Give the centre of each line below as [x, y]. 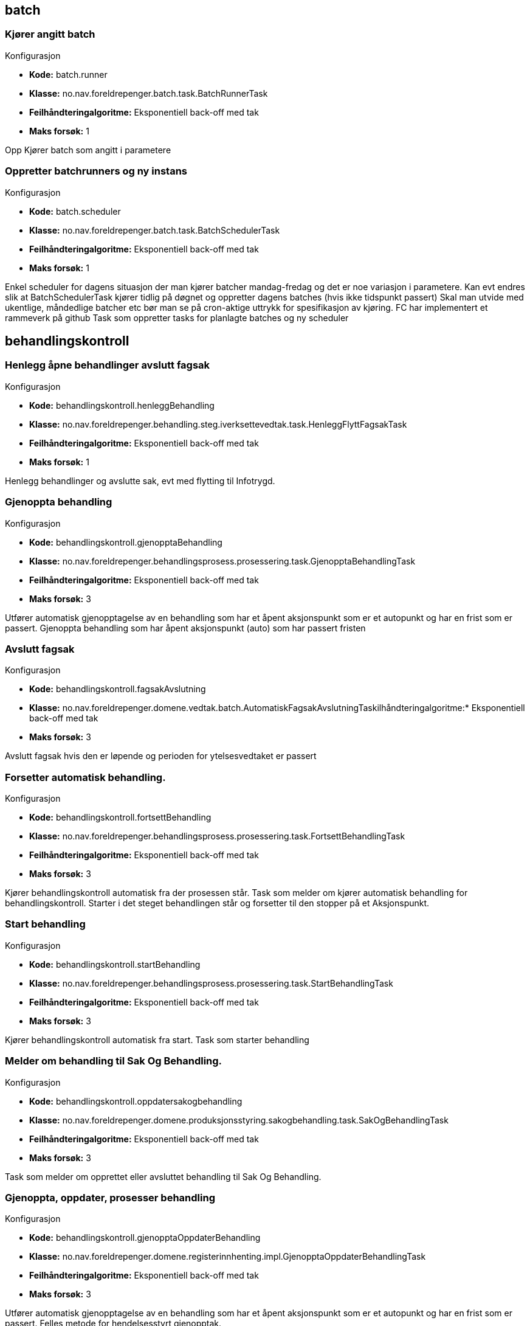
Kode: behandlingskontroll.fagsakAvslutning [118, 689]
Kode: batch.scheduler [75, 211]
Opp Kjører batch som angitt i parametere [88, 150]
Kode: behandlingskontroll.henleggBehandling [122, 405]
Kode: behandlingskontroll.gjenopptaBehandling [126, 542]
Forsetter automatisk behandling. [85, 777]
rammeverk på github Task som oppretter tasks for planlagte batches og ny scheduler [177, 318]
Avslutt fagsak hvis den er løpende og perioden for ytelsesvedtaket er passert [161, 756]
